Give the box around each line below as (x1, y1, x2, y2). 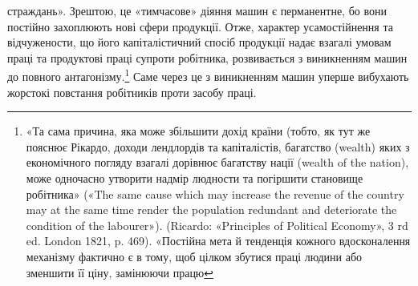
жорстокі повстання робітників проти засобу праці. (7, 83, 257, 100)
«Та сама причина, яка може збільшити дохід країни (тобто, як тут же (26, 123, 371, 139)
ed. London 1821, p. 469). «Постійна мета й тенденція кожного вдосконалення (26, 232, 411, 249)
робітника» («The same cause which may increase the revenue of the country (26, 185, 404, 202)
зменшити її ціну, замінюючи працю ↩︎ (26, 264, 214, 280)
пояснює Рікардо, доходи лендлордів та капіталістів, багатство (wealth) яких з (26, 138, 410, 155)
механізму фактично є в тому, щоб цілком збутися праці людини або (26, 248, 363, 264)
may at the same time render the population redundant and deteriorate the (26, 201, 397, 218)
